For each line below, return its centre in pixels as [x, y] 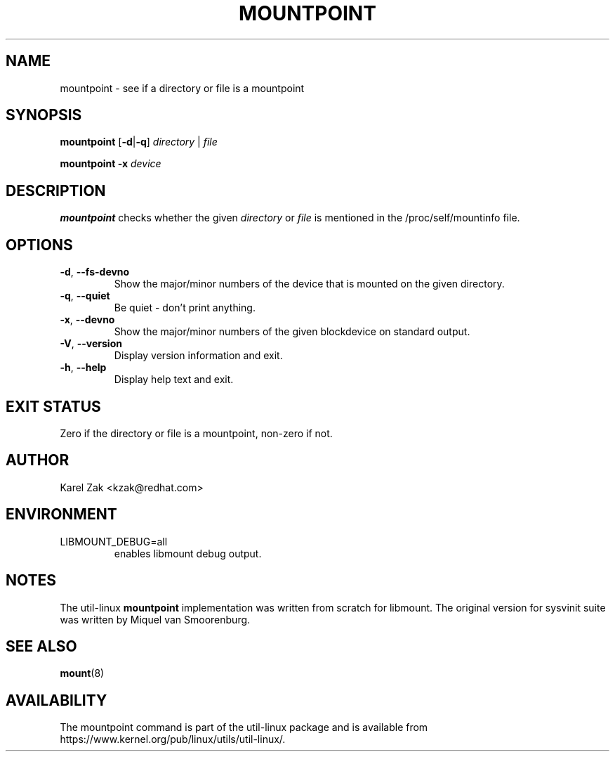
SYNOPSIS [44, 115]
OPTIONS [39, 245]
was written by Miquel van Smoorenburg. [155, 619]
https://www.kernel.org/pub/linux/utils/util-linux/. [173, 739]
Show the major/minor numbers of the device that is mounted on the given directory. [309, 284]
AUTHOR [38, 460]
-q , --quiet [85, 296]
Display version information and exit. [198, 356]
